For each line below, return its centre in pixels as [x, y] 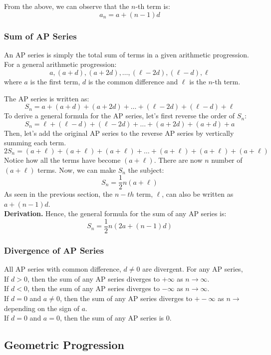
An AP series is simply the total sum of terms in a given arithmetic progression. [127, 54]
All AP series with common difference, [63, 269]
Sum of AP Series [40, 36]
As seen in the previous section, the [58, 194]
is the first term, [55, 81]
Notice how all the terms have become [62, 160]
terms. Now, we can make [77, 170]
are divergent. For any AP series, [193, 269]
